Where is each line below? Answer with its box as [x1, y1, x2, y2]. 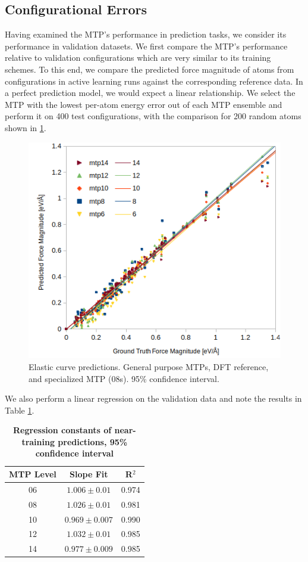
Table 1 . [5, 403, 34, 416]
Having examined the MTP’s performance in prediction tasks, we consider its [5, 28, 287, 41]
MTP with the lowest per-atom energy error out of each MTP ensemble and [5, 98, 282, 110]
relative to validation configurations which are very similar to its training [5, 51, 271, 64]
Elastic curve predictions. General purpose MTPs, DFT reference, [29, 360, 269, 372]
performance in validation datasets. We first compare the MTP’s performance [5, 39, 288, 52]
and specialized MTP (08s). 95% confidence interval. [29, 372, 219, 384]
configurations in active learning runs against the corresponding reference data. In [5, 74, 303, 87]
